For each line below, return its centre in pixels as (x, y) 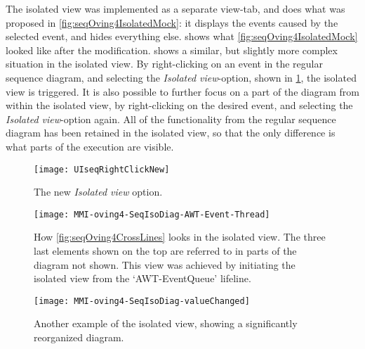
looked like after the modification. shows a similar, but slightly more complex (172, 50)
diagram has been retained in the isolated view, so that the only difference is (171, 133)
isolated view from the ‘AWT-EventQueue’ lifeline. (142, 278)
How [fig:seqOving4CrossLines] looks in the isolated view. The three (180, 237)
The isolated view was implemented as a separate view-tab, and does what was (175, 8)
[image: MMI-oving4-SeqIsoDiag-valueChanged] (142, 301)
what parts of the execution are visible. (90, 146)
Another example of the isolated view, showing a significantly (166, 323)
